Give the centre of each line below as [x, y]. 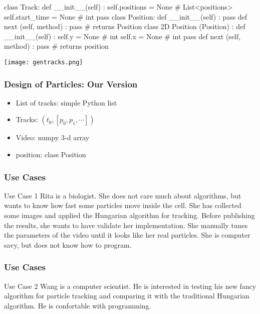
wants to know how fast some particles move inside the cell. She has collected [123, 205]
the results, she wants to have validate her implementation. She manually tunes [126, 225]
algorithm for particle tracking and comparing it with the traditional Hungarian [127, 296]
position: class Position [51, 154]
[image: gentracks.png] [44, 62]
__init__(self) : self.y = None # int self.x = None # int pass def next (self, [122, 36]
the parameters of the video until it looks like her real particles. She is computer [127, 235]
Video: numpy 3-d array [53, 137]
